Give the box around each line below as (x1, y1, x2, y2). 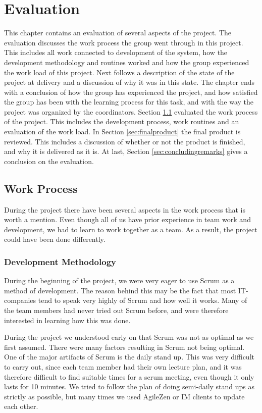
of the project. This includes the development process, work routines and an (4, 116, 239, 127)
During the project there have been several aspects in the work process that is (4, 204, 246, 215)
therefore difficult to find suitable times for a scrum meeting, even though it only (4, 371, 254, 382)
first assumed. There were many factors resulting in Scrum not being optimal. (4, 341, 245, 352)
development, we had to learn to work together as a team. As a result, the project (4, 224, 257, 234)
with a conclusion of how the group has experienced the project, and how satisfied (4, 86, 258, 97)
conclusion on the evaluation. (4, 156, 94, 166)
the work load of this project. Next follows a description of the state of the (4, 67, 235, 77)
